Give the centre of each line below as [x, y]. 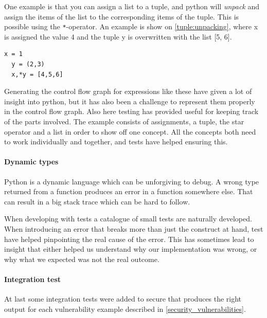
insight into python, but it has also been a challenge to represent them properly [130, 101]
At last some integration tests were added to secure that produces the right [123, 299]
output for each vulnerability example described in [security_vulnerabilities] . [125, 308]
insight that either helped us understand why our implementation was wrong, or [131, 249]
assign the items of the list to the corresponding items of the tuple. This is [122, 16]
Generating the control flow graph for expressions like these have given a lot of [128, 91]
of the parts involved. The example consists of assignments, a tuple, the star [124, 121]
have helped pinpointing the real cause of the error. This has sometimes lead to [129, 239]
